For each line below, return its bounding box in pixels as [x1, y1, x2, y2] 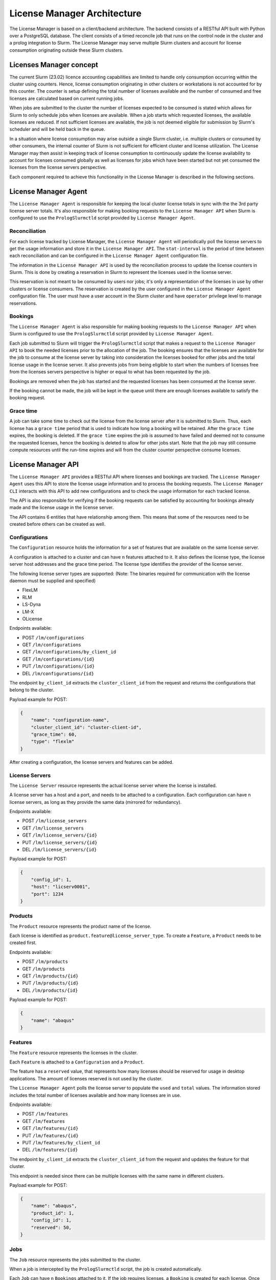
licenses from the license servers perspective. [9, 164, 107, 170]
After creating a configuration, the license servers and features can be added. [9, 759, 174, 765]
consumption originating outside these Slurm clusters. [9, 47, 124, 53]
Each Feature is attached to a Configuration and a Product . [9, 1059, 145, 1065]
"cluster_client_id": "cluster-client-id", [31, 724, 142, 730]
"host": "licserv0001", [31, 884, 90, 890]
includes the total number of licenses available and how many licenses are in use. [9, 1092, 181, 1098]
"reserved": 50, [31, 1224, 72, 1230]
